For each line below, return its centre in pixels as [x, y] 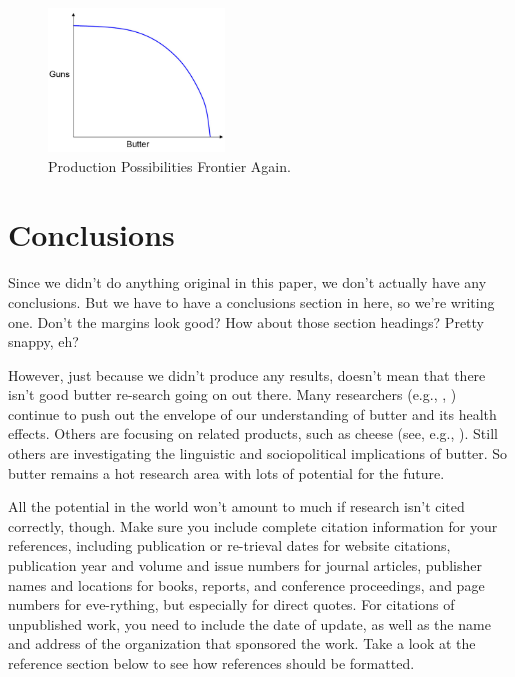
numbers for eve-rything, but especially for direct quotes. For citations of [231, 604]
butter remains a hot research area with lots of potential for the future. [226, 472]
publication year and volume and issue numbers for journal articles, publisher [245, 565]
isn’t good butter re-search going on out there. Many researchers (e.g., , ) [232, 394]
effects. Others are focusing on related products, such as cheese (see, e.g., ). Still [253, 433]
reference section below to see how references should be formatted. [211, 663]
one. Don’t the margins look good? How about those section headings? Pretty [246, 321]
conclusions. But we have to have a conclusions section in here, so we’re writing [251, 301]
